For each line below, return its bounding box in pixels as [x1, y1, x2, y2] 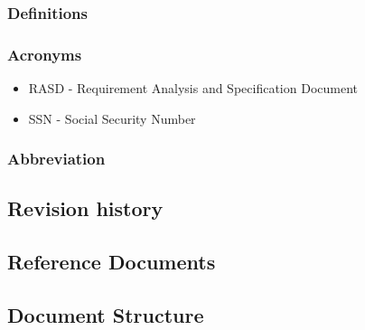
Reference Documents [7, 248, 216, 276]
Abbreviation [7, 147, 106, 170]
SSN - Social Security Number [28, 108, 196, 127]
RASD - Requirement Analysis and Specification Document [28, 79, 358, 98]
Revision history [7, 194, 164, 222]
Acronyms [7, 42, 82, 65]
